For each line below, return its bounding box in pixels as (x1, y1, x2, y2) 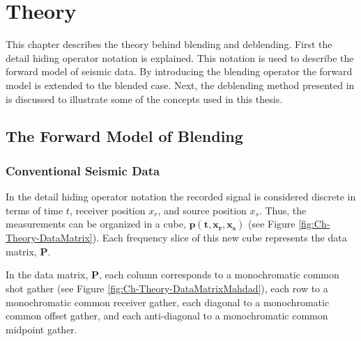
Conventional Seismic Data (6, 161, 160, 179)
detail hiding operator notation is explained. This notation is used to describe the (6, 50, 354, 65)
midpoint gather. (6, 322, 77, 336)
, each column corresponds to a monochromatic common (98, 267, 339, 282)
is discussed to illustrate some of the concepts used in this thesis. (6, 91, 283, 106)
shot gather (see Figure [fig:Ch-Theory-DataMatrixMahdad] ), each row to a (6, 281, 328, 296)
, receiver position (69, 203, 146, 217)
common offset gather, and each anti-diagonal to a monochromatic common (6, 308, 328, 323)
